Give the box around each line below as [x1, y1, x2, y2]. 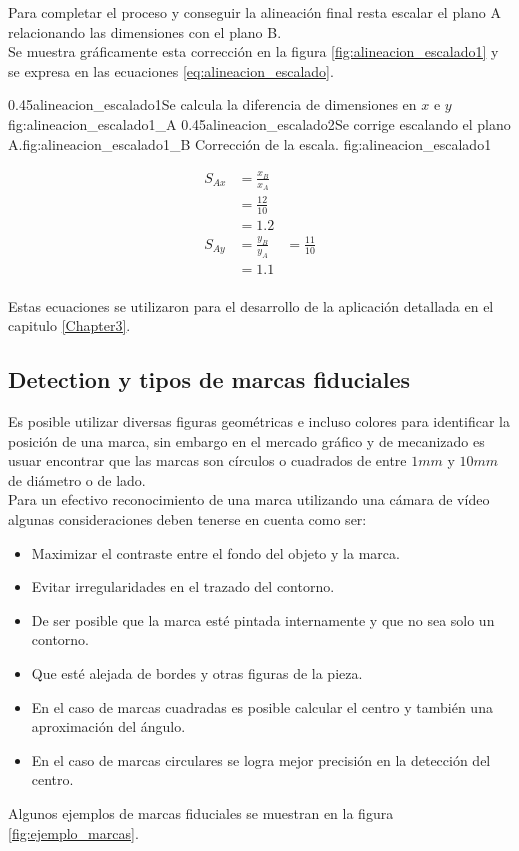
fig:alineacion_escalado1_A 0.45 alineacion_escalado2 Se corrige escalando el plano [8, 113, 511, 134]
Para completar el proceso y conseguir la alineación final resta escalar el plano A [8, 2, 502, 22]
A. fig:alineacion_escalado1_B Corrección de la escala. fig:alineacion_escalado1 [8, 133, 492, 154]
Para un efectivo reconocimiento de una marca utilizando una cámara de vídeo [8, 489, 490, 510]
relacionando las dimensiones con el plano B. [8, 21, 282, 42]
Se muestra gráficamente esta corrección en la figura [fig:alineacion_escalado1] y [8, 41, 499, 62]
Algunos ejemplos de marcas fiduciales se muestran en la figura [8, 802, 394, 823]
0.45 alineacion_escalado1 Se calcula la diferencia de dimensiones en [8, 94, 417, 115]
